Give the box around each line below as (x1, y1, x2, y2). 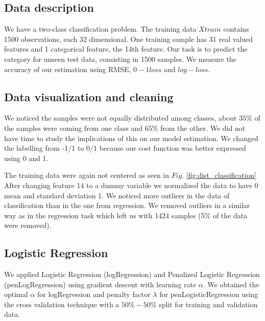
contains (223, 24, 249, 34)
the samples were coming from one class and (4, 122, 142, 133)
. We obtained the (203, 279, 259, 289)
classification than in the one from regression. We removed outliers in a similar (4, 200, 250, 211)
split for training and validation (159, 299, 258, 309)
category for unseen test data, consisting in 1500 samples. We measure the (4, 53, 236, 64)
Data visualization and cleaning (4, 88, 174, 104)
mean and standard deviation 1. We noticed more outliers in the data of (4, 190, 230, 200)
